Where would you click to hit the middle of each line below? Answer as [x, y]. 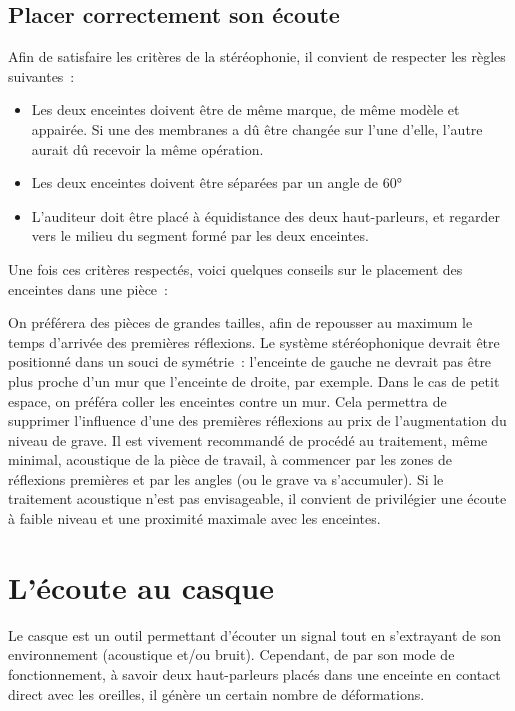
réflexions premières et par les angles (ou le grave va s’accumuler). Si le [226, 478]
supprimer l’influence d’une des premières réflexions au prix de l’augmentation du [257, 420]
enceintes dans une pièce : [88, 288]
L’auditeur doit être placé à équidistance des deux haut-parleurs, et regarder [265, 215]
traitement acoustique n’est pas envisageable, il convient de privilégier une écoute [257, 498]
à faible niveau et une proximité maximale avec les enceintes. [194, 518]
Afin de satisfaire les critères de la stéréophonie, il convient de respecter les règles [257, 56]
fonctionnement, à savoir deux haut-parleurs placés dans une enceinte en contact [254, 673]
